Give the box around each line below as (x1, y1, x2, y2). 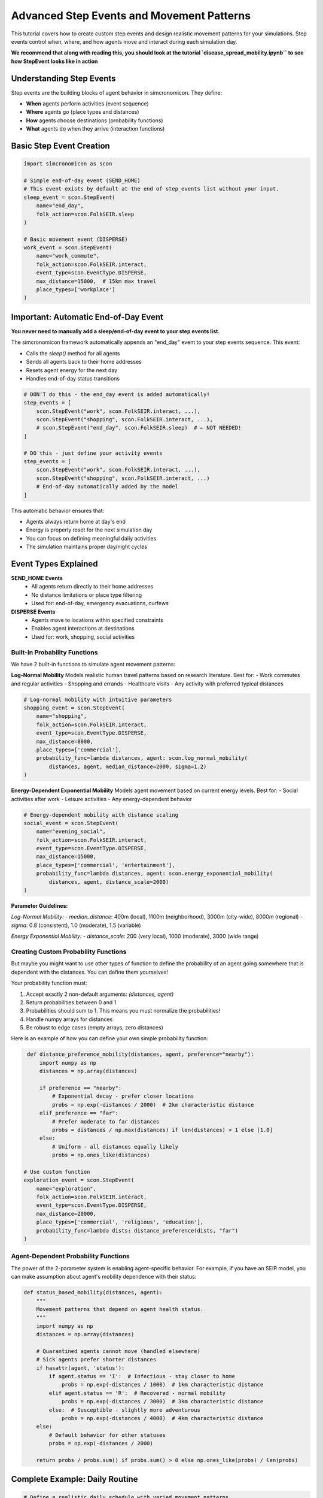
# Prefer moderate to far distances (51, 1118, 160, 1125)
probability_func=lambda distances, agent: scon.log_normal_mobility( (36, 755, 248, 762)
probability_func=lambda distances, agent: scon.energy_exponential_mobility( (36, 870, 273, 877)
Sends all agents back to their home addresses (26, 358, 142, 366)
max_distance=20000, (36, 1210, 97, 1217)
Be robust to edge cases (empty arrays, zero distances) (26, 1024, 164, 1031)
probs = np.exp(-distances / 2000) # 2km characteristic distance (51, 1101, 254, 1108)
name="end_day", (36, 203, 84, 209)
